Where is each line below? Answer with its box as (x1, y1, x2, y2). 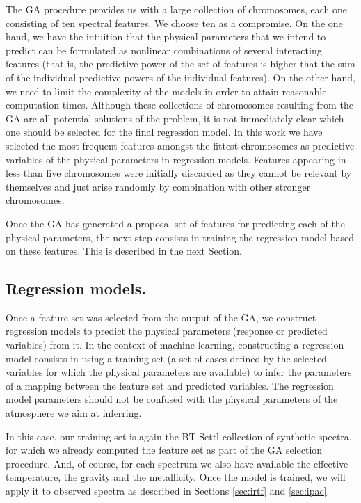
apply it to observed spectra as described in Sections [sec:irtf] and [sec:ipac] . (6, 484, 330, 498)
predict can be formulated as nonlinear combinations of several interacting (6, 42, 322, 57)
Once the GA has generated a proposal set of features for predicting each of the (6, 216, 345, 230)
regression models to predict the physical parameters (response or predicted (6, 324, 328, 338)
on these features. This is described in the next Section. (6, 243, 242, 258)
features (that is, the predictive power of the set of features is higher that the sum (6, 56, 355, 71)
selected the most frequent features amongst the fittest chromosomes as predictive (6, 138, 355, 152)
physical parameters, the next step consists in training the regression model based (6, 230, 354, 244)
